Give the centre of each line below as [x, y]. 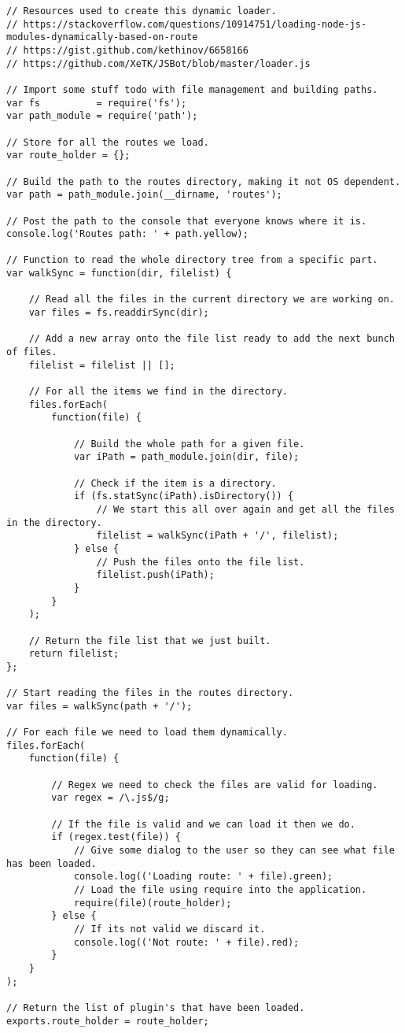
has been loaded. [52, 863]
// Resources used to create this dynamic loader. [142, 11]
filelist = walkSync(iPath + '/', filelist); [217, 536]
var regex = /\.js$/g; [110, 798]
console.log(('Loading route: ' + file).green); [203, 877]
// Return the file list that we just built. [150, 641]
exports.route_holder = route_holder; [108, 1021]
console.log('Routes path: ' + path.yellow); [127, 234]
